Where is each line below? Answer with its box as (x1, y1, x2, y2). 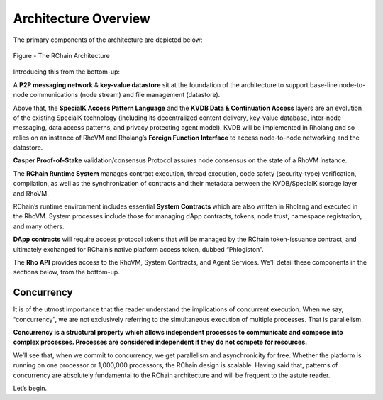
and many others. (13, 222, 65, 230)
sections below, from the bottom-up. (13, 268, 120, 277)
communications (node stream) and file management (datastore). (29, 91, 221, 99)
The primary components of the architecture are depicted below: (13, 35, 203, 44)
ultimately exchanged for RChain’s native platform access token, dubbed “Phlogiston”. (13, 245, 264, 253)
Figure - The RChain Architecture (13, 51, 110, 60)
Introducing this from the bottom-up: (13, 67, 121, 76)
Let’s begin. (13, 384, 48, 392)
